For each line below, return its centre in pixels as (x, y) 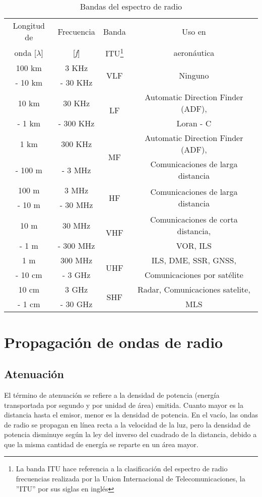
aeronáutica (194, 52)
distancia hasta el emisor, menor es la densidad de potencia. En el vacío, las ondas (131, 415)
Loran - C (194, 123)
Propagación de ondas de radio (114, 342)
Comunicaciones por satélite (194, 275)
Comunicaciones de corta (194, 220)
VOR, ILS (194, 246)
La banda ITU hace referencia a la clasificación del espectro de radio (122, 469)
